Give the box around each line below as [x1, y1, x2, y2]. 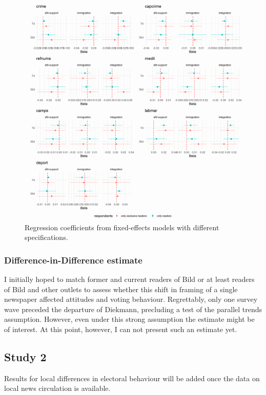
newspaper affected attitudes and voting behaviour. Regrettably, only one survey [4, 294, 258, 304]
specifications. [25, 232, 68, 243]
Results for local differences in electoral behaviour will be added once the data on [4, 372, 260, 383]
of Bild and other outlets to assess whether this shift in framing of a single [4, 283, 238, 294]
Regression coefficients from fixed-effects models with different [25, 222, 219, 232]
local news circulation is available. [4, 383, 111, 393]
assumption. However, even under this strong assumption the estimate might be [4, 314, 255, 324]
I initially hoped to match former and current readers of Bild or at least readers [4, 274, 255, 284]
